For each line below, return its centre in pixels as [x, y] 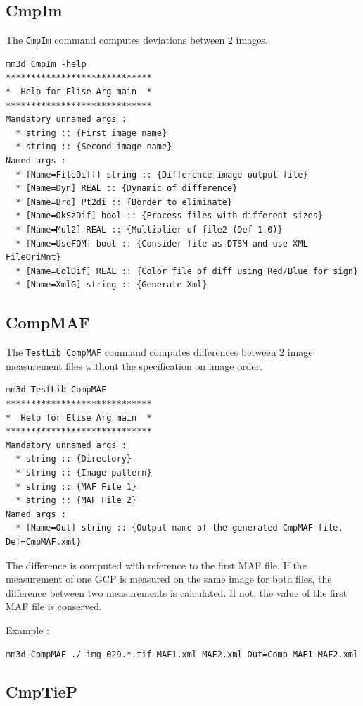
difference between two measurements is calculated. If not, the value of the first [177, 592]
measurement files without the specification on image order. [134, 365]
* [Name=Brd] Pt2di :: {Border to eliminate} [124, 202]
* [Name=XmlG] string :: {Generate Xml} [112, 285]
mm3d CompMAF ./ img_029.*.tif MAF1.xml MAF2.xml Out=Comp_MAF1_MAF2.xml [182, 654]
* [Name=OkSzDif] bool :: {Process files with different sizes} [170, 216]
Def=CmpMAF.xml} [44, 541]
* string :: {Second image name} [94, 147]
